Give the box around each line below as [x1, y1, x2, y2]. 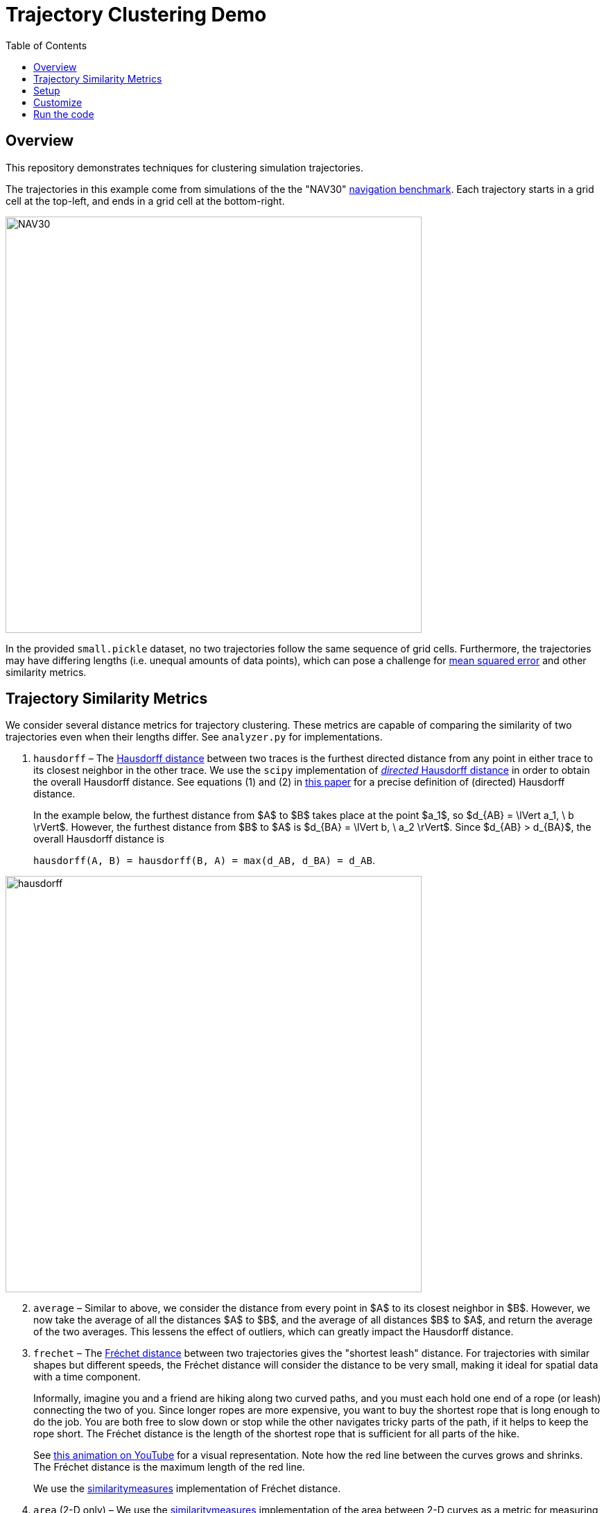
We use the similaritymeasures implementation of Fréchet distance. [33, 1482, 341, 1495]
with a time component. [33, 1371, 141, 1383]
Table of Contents [6, 39, 87, 51]
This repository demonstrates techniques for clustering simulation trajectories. [6, 161, 363, 174]
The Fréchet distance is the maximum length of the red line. [33, 1461, 305, 1473]
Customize [33, 96, 83, 108]
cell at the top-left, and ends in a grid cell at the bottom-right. [6, 194, 285, 207]
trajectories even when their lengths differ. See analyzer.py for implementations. [6, 731, 383, 743]
